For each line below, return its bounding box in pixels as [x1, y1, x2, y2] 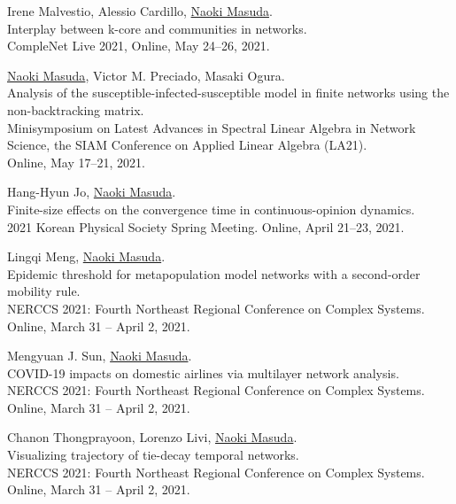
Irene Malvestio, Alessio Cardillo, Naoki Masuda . [7, 2, 273, 19]
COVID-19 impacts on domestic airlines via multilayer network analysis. [7, 363, 399, 382]
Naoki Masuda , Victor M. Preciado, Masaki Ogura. [7, 66, 285, 84]
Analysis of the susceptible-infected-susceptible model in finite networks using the [7, 83, 450, 102]
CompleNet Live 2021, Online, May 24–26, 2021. [7, 36, 270, 55]
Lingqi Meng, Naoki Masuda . [7, 247, 166, 266]
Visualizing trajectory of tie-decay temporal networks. [7, 446, 299, 464]
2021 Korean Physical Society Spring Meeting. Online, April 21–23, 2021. [7, 217, 405, 236]
